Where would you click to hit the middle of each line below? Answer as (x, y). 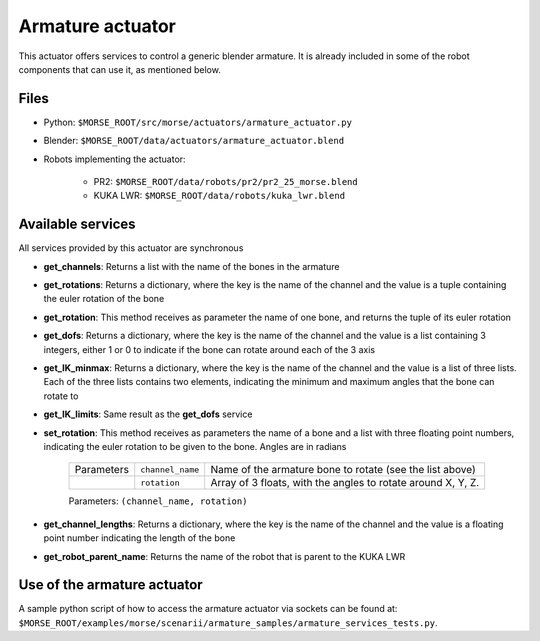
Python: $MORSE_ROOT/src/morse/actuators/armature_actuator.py (197, 122)
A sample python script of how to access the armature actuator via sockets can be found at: (208, 609)
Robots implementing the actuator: (114, 159)
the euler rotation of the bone (104, 299)
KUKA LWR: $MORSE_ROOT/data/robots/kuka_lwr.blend (219, 196)
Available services (77, 224)
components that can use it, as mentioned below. (120, 69)
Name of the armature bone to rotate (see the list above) (343, 470)
